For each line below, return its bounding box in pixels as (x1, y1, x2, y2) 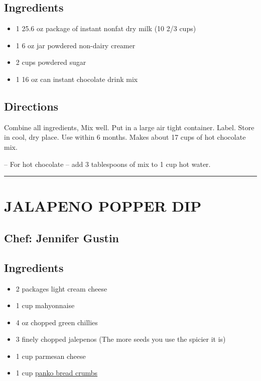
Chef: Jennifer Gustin (4, 230, 119, 245)
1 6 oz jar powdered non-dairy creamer (16, 40, 136, 50)
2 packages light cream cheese (16, 283, 107, 294)
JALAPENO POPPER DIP (4, 196, 202, 216)
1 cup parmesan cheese (16, 350, 86, 361)
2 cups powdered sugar (16, 57, 86, 67)
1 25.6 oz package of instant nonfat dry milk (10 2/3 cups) (16, 23, 196, 34)
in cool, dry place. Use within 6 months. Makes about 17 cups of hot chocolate (4, 132, 246, 142)
